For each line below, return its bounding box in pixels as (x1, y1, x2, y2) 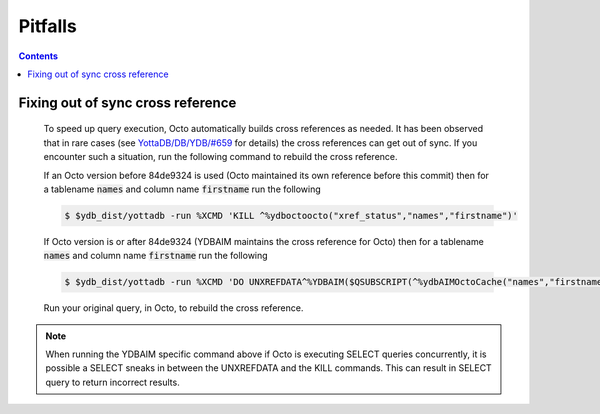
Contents (18, 50, 59, 62)
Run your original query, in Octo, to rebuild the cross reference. (43, 302, 304, 314)
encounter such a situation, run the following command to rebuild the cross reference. (43, 151, 399, 163)
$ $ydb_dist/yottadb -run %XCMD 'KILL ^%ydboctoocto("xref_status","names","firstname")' (64, 210, 519, 221)
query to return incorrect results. (45, 376, 180, 388)
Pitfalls (18, 15, 77, 37)
